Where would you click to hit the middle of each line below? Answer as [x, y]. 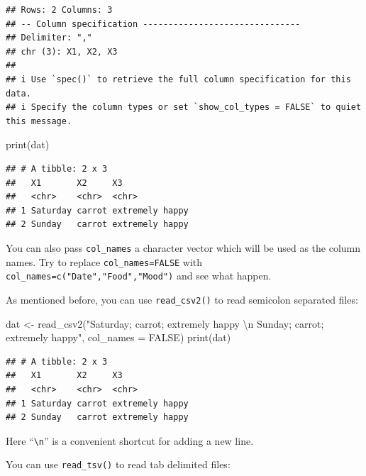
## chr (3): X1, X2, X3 [62, 51]
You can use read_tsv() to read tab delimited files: [118, 464]
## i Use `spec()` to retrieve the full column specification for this [178, 79]
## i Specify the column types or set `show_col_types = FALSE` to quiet [184, 107]
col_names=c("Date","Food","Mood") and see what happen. [139, 276]
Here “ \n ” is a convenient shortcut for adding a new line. [130, 440]
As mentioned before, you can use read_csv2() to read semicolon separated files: [182, 299]
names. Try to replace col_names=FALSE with [104, 261]
